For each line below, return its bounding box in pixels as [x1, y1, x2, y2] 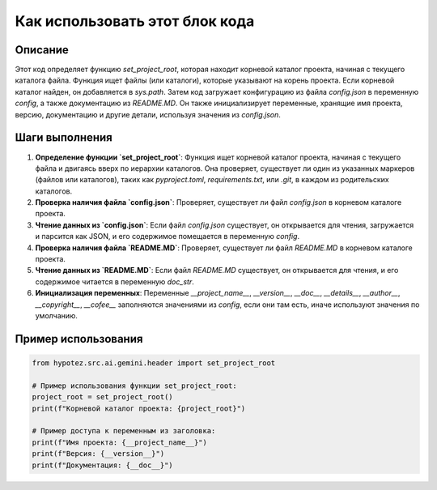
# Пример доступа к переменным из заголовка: [32, 426, 216, 436]
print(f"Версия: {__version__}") [32, 450, 165, 458]
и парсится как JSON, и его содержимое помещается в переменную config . [35, 232, 299, 241]
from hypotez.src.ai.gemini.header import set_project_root [32, 359, 276, 368]
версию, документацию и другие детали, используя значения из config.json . [15, 109, 281, 119]
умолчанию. [35, 311, 78, 320]
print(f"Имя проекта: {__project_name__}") [32, 437, 208, 447]
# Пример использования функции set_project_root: [32, 381, 238, 390]
